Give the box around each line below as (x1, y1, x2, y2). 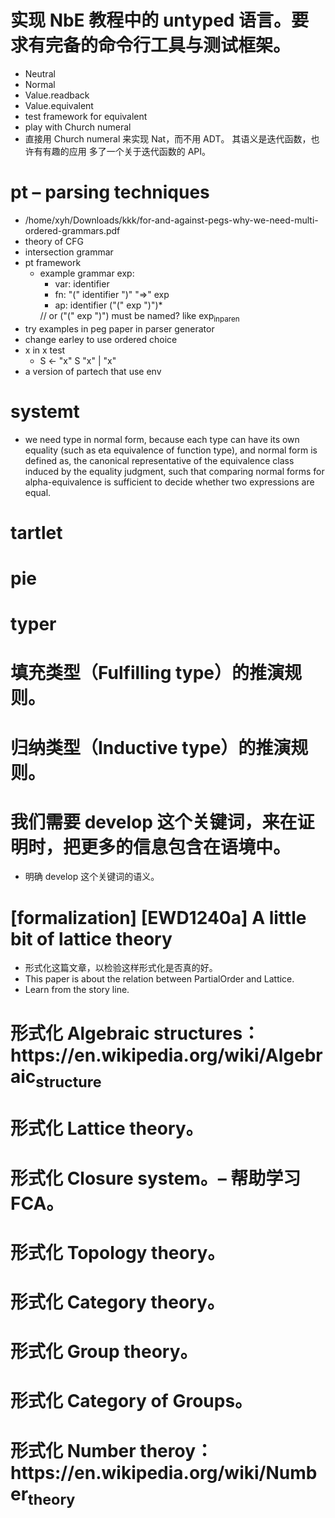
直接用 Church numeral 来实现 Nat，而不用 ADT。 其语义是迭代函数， (24, 132, 312, 145)
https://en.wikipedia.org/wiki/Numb (10, 1461, 318, 1484)
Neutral (24, 67, 56, 80)
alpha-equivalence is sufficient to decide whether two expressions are (24, 476, 315, 488)
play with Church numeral (24, 121, 132, 133)
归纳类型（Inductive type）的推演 (10, 736, 292, 759)
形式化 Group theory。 (10, 1341, 198, 1363)
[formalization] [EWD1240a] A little (10, 906, 307, 929)
